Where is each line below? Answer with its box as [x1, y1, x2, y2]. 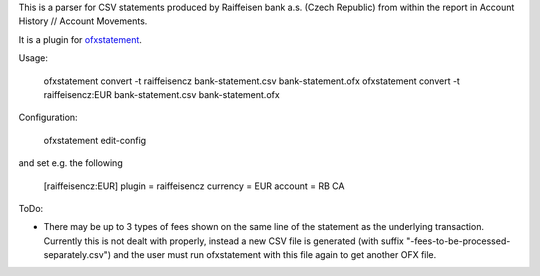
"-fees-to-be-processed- [405, 235, 511, 247]
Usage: [18, 52, 49, 64]
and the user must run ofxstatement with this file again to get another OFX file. [113, 249, 437, 261]
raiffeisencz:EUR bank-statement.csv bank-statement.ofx [43, 88, 280, 100]
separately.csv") [43, 249, 112, 261]
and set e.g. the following [18, 157, 124, 169]
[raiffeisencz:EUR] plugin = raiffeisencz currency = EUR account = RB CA [43, 180, 345, 192]
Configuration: [18, 111, 79, 124]
